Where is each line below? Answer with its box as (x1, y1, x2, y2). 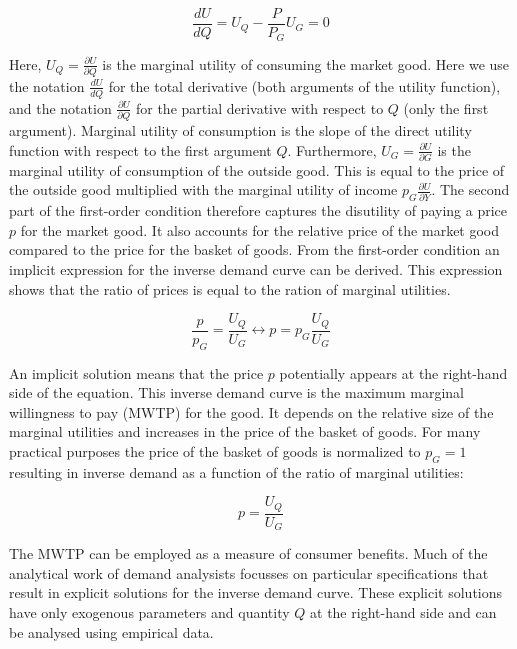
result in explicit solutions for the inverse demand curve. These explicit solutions (9, 582, 503, 603)
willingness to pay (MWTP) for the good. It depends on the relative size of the (9, 401, 494, 422)
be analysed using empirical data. (9, 621, 214, 642)
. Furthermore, (287, 139, 377, 160)
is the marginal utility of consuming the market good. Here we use (102, 53, 510, 74)
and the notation (9, 97, 112, 118)
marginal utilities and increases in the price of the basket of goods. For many (9, 421, 481, 442)
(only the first (403, 97, 489, 118)
